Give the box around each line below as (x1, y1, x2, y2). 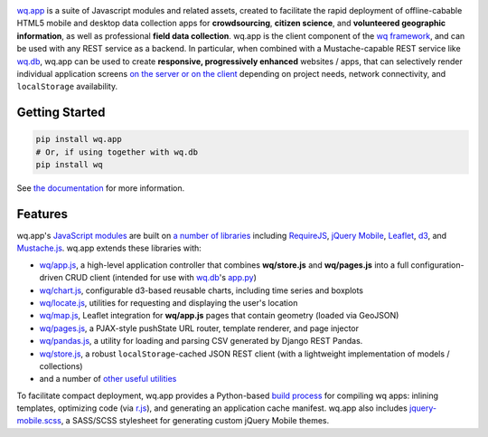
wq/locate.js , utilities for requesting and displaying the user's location (39, 297, 298, 308)
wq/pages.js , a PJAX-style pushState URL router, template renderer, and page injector (39, 322, 360, 334)
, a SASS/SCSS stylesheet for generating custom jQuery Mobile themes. (61, 415, 330, 426)
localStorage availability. (16, 81, 117, 92)
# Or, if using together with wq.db (35, 147, 199, 157)
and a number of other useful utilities (39, 374, 177, 385)
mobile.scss (16, 415, 62, 426)
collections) (39, 360, 83, 371)
